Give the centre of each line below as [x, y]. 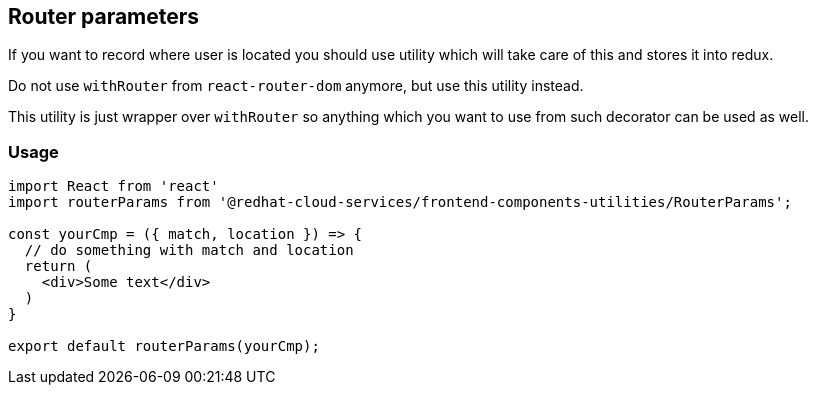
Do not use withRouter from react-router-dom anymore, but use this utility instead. [296, 86]
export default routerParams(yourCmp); [164, 346]
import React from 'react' [113, 186]
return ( [58, 266]
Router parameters [104, 16]
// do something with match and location [189, 250]
